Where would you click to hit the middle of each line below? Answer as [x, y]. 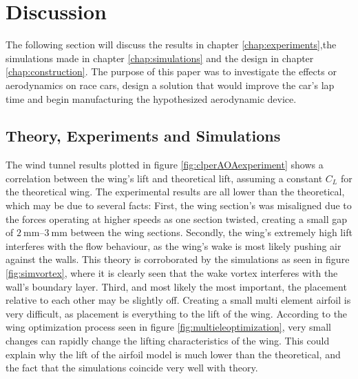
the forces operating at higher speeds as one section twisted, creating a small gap [177, 218]
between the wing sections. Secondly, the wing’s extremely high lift [211, 232]
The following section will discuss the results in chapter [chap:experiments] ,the [171, 45]
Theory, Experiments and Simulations [143, 136]
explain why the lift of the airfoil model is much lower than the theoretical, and [173, 354]
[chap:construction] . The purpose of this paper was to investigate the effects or [171, 71]
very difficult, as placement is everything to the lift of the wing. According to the [177, 313]
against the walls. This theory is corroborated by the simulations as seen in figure [178, 259]
